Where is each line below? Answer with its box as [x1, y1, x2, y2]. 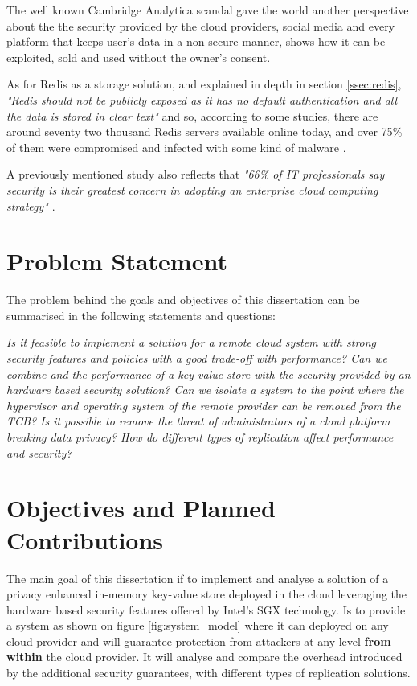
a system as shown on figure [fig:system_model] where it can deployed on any [6, 617, 389, 634]
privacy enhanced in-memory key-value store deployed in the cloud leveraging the [6, 585, 407, 602]
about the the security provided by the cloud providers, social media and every [6, 17, 395, 34]
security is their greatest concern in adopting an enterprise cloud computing [6, 181, 378, 198]
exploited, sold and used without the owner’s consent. [6, 48, 271, 65]
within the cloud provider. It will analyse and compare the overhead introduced [6, 648, 403, 665]
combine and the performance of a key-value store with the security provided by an [6, 365, 411, 382]
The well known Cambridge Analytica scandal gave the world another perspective [6, 2, 409, 18]
